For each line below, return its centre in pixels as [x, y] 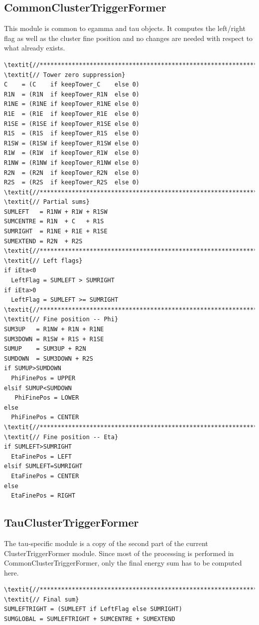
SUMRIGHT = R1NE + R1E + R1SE [56, 232]
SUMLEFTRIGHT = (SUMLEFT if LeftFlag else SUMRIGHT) [93, 609]
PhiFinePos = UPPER [43, 378]
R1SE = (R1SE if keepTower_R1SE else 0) [72, 124]
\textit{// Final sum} [42, 599]
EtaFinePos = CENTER [45, 476]
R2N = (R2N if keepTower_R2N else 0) [72, 173]
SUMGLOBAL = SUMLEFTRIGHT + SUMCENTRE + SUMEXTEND [90, 619]
